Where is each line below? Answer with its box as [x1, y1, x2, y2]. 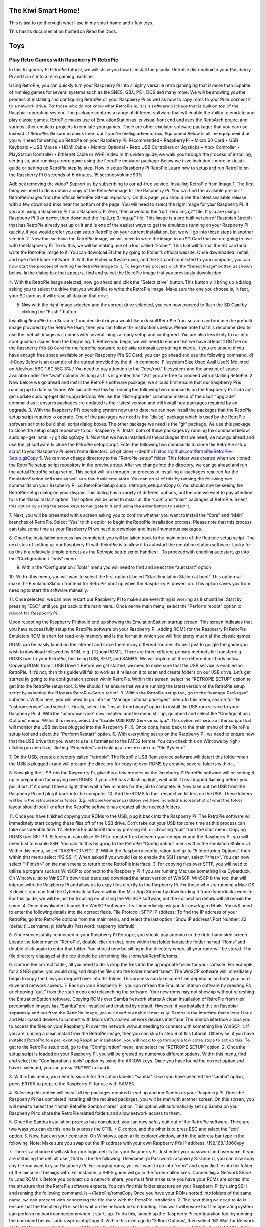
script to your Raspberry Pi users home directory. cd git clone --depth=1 [9, 448, 156, 454]
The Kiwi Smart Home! [9, 6, 79, 15]
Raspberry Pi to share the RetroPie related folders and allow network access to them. [9, 1110, 181, 1116]
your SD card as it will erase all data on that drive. [9, 293, 109, 299]
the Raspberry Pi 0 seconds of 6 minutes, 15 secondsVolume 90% [9, 172, 143, 178]
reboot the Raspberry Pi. [9, 610, 59, 616]
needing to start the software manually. [9, 587, 88, 593]
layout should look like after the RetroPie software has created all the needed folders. [9, 804, 181, 810]
